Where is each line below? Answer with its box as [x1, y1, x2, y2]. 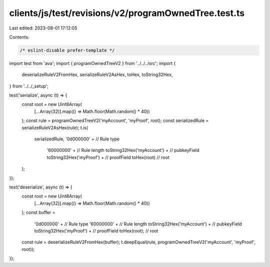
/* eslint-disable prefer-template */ [19, 47, 115, 53]
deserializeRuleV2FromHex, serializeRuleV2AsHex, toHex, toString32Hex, [21, 71, 173, 77]
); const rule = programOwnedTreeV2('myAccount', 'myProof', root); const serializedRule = [21, 117, 209, 123]
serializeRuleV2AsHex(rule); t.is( [21, 124, 88, 130]
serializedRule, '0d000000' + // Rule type [34, 136, 120, 142]
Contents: [9, 34, 29, 40]
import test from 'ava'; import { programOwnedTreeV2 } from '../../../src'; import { [9, 60, 176, 66]
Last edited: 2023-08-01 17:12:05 [9, 25, 77, 31]
